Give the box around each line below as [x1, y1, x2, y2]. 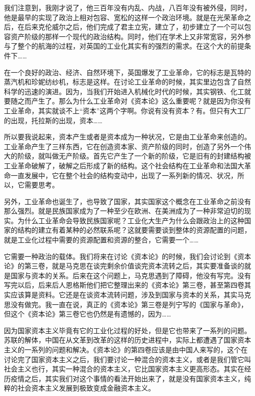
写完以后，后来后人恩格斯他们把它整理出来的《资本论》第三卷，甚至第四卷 [4, 280, 244, 290]
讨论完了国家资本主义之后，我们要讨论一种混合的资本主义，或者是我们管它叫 [4, 354, 251, 364]
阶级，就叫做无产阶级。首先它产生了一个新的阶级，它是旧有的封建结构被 [17, 151, 251, 161]
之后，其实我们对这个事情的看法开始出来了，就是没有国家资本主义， [24, 373, 244, 383]
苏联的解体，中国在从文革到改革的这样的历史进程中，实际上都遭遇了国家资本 [4, 335, 251, 345]
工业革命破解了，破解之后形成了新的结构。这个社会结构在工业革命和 [4, 160, 224, 170]
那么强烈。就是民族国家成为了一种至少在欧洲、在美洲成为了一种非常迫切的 [4, 206, 244, 216]
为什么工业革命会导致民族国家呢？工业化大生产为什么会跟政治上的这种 [17, 215, 244, 225]
